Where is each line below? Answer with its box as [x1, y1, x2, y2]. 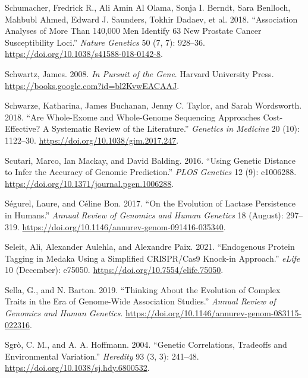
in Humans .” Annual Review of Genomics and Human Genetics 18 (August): [5, 208, 284, 221]
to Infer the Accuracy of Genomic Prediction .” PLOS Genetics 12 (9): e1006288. [5, 166, 297, 178]
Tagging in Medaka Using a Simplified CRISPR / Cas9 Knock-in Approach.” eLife [5, 252, 300, 264]
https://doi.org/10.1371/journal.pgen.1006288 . [5, 177, 174, 189]
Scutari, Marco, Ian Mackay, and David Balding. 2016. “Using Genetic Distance [5, 154, 296, 166]
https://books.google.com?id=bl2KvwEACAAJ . [5, 79, 180, 91]
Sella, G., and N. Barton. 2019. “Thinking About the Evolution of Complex [5, 283, 281, 296]
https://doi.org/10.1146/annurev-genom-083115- [125, 307, 302, 319]
